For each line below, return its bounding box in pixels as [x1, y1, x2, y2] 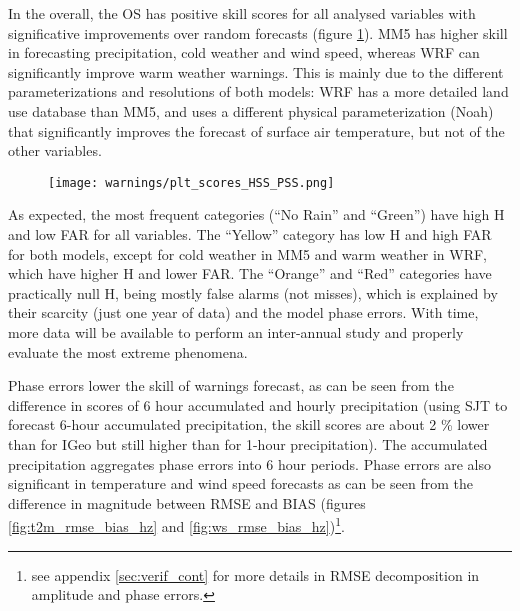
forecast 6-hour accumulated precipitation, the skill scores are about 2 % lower [8, 414, 490, 435]
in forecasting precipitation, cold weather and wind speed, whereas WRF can [8, 42, 480, 63]
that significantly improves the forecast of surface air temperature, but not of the [8, 120, 505, 141]
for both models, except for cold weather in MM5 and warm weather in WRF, [8, 243, 487, 264]
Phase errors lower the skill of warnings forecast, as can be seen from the [8, 375, 454, 396]
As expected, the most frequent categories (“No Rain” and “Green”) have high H [8, 204, 505, 225]
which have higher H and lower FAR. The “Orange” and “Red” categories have [8, 263, 492, 284]
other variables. [8, 140, 102, 161]
